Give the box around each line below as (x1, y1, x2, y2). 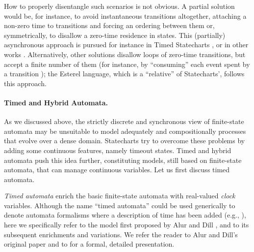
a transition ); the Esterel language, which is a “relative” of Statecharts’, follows (4, 68, 245, 79)
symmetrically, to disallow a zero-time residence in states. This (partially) (4, 30, 226, 40)
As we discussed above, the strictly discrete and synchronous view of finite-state (4, 116, 244, 126)
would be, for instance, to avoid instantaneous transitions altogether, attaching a (4, 10, 247, 21)
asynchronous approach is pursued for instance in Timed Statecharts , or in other (4, 39, 249, 50)
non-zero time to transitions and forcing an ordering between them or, (4, 20, 215, 31)
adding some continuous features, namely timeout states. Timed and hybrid (4, 145, 231, 155)
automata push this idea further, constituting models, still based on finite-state (4, 155, 242, 165)
